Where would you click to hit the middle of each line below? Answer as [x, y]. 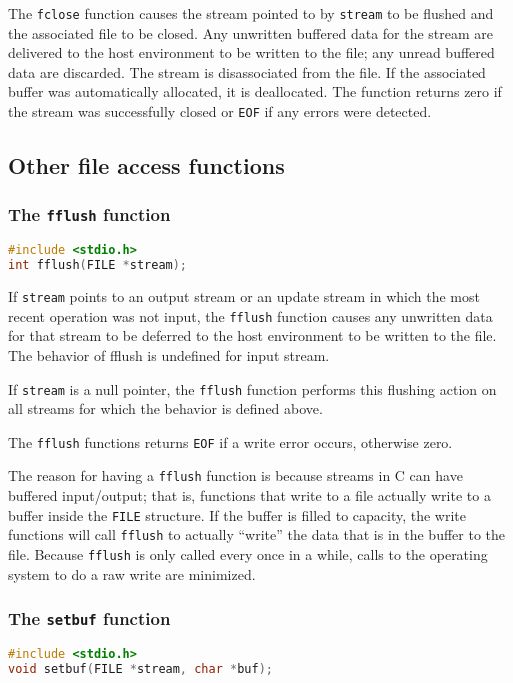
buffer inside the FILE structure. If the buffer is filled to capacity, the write [237, 514]
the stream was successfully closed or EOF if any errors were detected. [220, 111]
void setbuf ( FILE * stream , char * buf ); [140, 668]
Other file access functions [146, 165]
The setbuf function [89, 618]
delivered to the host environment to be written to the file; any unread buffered [251, 52]
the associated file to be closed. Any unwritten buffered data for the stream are [251, 32]
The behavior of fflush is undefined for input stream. [169, 354]
